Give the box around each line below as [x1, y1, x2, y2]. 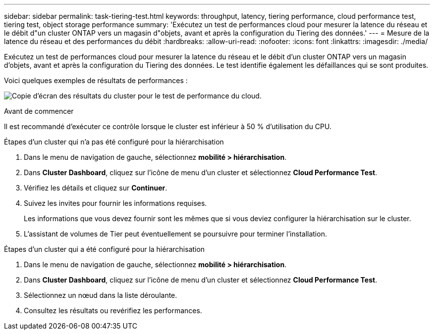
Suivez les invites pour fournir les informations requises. [24, 199, 207, 207]
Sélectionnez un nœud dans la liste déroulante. [24, 291, 177, 299]
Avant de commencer [4, 107, 74, 115]
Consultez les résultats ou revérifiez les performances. [24, 306, 202, 315]
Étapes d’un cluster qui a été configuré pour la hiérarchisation [4, 245, 205, 253]
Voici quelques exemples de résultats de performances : [4, 76, 188, 85]
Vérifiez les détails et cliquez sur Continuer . [24, 184, 167, 192]
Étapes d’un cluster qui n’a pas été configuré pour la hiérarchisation [4, 138, 224, 146]
